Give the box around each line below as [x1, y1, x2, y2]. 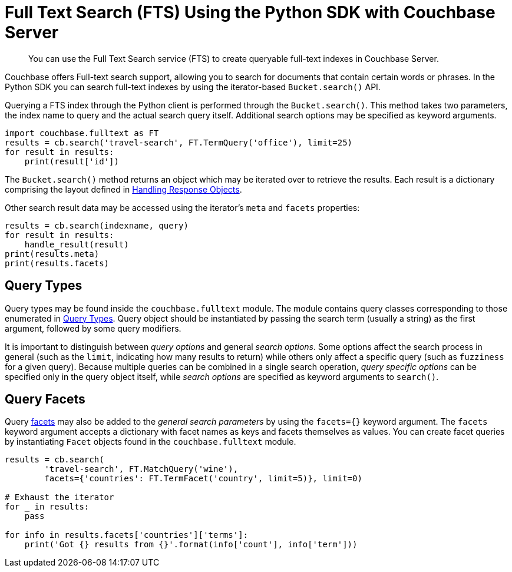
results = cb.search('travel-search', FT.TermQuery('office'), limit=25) [5, 137, 353, 147]
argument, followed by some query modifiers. [5, 323, 181, 333]
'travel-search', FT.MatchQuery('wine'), [44, 464, 239, 474]
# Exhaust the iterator [5, 492, 114, 502]
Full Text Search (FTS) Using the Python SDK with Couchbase [5, 2, 496, 22]
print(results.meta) [5, 249, 100, 259]
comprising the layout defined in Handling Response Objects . [5, 184, 242, 194]
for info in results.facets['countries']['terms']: [5, 530, 249, 540]
